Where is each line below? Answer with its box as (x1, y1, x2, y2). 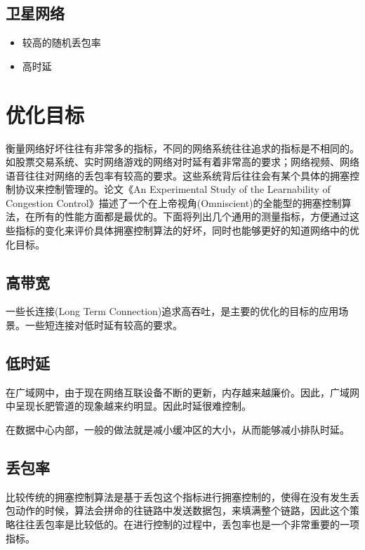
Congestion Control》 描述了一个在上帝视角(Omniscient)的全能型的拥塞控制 (6, 195, 342, 210)
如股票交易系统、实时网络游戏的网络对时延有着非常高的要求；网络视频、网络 (6, 154, 359, 169)
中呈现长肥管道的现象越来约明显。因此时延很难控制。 (6, 398, 251, 413)
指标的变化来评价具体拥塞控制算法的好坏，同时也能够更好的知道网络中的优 (15, 223, 359, 238)
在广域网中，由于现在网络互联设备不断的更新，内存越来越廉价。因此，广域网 (6, 384, 359, 399)
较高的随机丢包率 (22, 35, 101, 50)
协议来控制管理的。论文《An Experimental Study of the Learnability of (15, 182, 331, 196)
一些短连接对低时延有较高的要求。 (25, 318, 182, 333)
